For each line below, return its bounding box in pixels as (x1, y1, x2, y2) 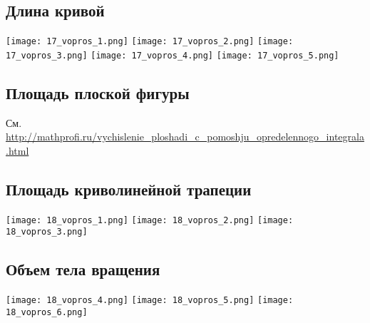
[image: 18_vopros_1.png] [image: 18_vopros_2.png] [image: (6, 215, 294, 225)
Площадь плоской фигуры (6, 81, 190, 103)
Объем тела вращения (6, 258, 160, 280)
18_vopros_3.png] (6, 227, 88, 237)
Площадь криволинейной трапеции (6, 178, 252, 200)
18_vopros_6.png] (6, 307, 88, 317)
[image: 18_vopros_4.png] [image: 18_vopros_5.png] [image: (6, 295, 294, 306)
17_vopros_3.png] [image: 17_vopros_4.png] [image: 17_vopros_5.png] (6, 50, 339, 61)
